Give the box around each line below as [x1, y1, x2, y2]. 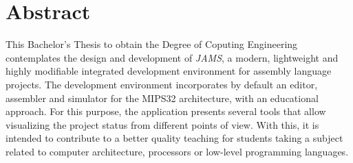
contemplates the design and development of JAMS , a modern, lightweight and [6, 50, 339, 64]
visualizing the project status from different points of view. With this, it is [6, 117, 319, 131]
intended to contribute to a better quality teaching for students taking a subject [6, 131, 343, 145]
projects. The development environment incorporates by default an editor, [6, 77, 318, 91]
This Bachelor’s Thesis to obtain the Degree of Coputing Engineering [6, 37, 298, 51]
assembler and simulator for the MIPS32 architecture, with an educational [6, 90, 319, 105]
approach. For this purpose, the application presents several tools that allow [6, 104, 326, 118]
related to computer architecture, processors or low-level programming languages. [6, 144, 349, 158]
